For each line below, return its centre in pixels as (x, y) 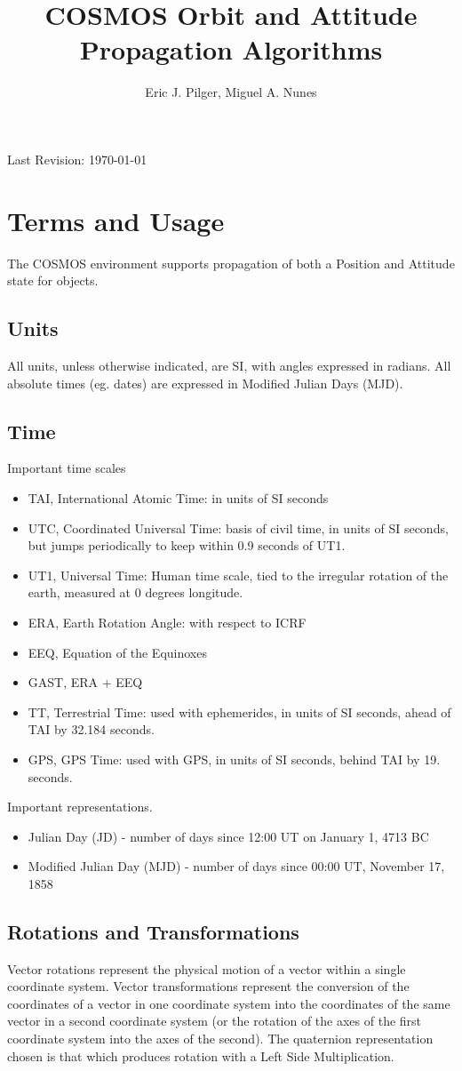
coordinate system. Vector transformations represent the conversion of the (208, 986)
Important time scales (67, 468)
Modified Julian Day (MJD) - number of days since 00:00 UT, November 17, (236, 866)
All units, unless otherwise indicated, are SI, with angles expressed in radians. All (229, 366)
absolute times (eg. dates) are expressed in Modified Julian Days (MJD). (205, 383)
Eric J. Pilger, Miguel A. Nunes (231, 92)
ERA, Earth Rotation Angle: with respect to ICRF (167, 622)
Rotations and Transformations (153, 931)
